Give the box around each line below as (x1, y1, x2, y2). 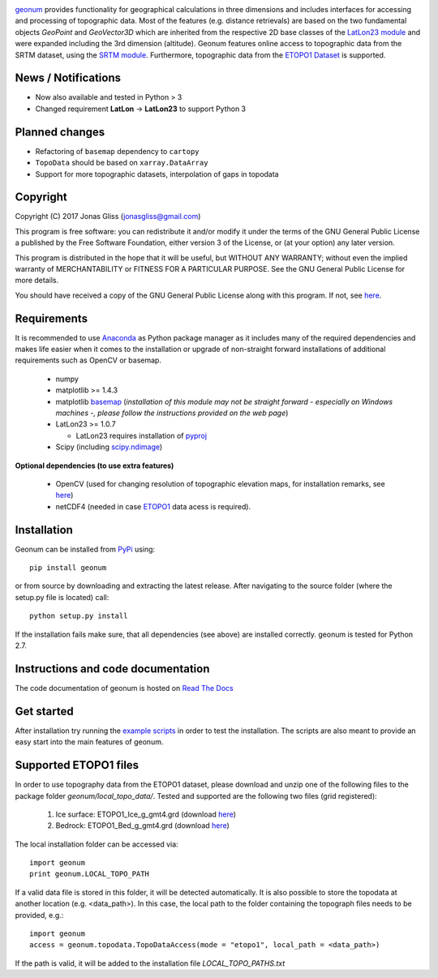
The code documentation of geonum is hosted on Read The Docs (15, 683, 234, 693)
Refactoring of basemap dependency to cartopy (35, 146, 200, 156)
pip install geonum (29, 564, 107, 573)
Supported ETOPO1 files (15, 758, 140, 772)
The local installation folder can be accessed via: (15, 839, 178, 849)
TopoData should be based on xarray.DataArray (35, 158, 208, 168)
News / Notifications (15, 71, 122, 85)
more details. (15, 276, 59, 285)
